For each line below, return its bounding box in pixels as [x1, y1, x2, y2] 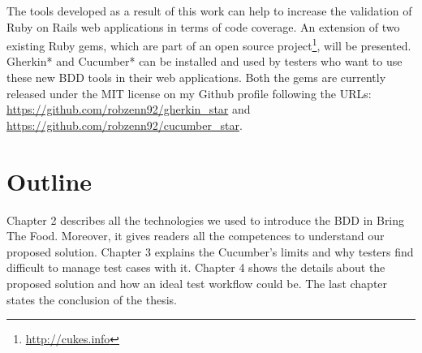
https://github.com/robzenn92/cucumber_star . [6, 116, 243, 133]
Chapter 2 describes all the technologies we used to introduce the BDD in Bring [6, 211, 405, 228]
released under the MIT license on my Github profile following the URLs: [6, 84, 372, 101]
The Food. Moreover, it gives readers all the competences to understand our [6, 227, 385, 244]
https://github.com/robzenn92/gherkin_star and [6, 101, 251, 118]
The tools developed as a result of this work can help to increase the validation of [6, 2, 412, 19]
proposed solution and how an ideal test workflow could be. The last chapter [6, 274, 388, 291]
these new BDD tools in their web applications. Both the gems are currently [6, 69, 386, 86]
